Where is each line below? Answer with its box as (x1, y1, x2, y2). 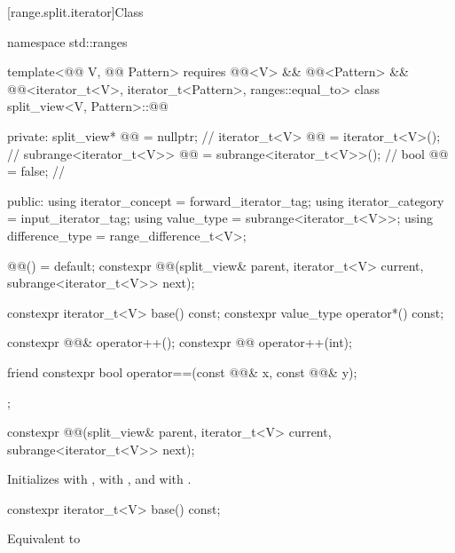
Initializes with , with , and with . (7, 470, 192, 488)
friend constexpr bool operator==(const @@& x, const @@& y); (7, 362, 357, 381)
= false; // (7, 162, 66, 180)
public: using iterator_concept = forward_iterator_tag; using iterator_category (7, 191, 444, 209)
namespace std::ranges (7, 32, 128, 51)
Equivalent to (7, 529, 81, 548)
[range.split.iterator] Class (7, 3, 144, 20)
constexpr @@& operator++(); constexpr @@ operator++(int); (7, 333, 352, 352)
